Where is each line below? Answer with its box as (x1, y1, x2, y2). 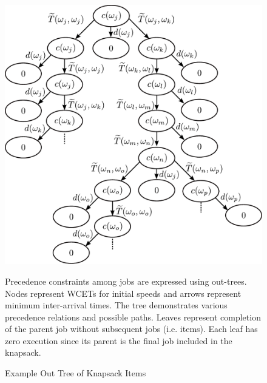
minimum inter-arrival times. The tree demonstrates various (5, 299, 228, 311)
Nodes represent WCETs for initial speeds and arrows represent (5, 286, 242, 299)
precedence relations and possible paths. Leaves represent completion (5, 310, 261, 323)
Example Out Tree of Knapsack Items (5, 367, 146, 379)
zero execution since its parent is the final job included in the (5, 334, 232, 347)
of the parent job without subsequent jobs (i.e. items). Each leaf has (5, 322, 258, 335)
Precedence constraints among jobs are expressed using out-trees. (5, 274, 247, 287)
